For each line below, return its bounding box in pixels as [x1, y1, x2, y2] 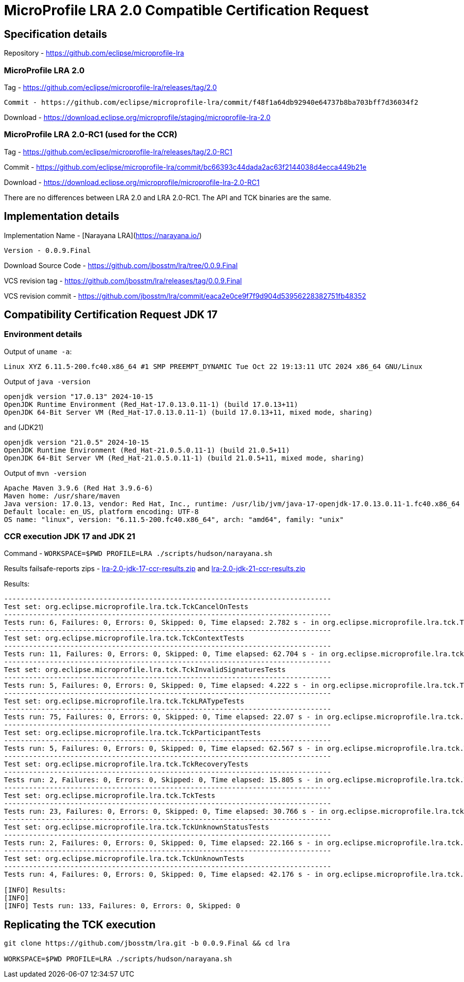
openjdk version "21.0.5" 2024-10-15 [4, 438, 149, 446]
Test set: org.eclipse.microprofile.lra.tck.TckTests [4, 792, 215, 800]
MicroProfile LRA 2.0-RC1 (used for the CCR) [4, 129, 177, 140]
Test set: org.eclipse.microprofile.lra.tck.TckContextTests [4, 634, 244, 643]
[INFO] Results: [4, 886, 66, 894]
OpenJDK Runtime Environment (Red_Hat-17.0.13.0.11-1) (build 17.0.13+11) [4, 400, 298, 408]
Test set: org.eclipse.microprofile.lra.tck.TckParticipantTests [4, 729, 261, 737]
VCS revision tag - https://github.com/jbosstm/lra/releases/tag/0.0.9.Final [4, 276, 242, 285]
